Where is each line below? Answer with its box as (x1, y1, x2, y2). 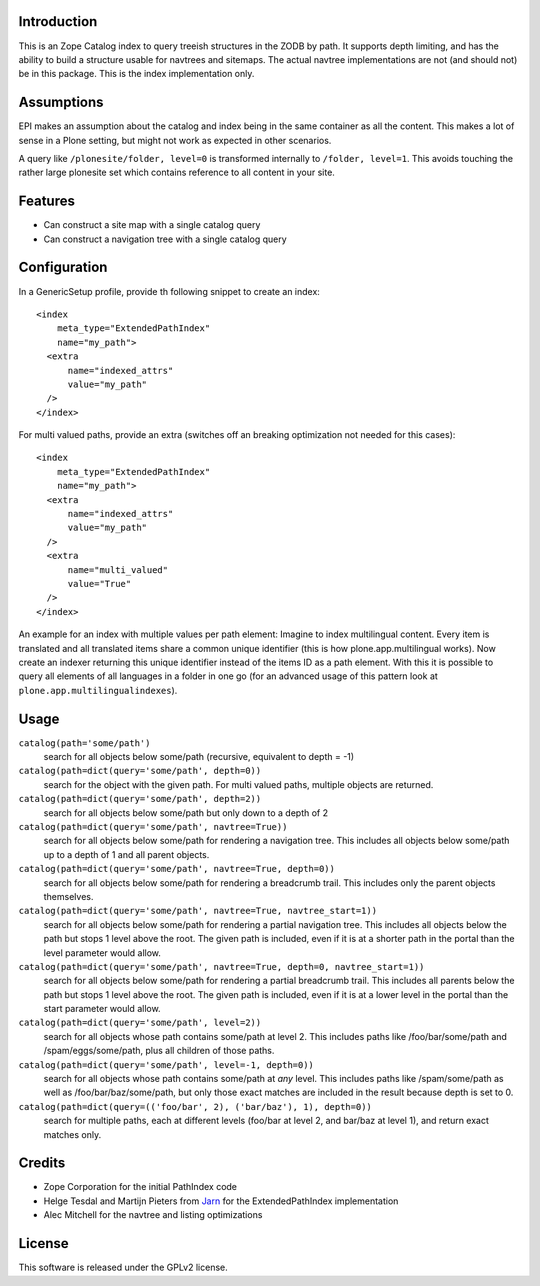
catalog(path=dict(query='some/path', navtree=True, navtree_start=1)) (18, 905, 378, 917)
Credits (18, 1155, 66, 1172)
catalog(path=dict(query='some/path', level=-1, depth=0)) (18, 1059, 315, 1070)
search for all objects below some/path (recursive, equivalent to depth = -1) (43, 751, 355, 763)
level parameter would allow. (43, 946, 162, 959)
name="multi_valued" (67, 564, 169, 575)
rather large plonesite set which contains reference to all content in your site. (18, 166, 335, 179)
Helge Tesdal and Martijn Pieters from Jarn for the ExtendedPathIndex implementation (43, 1195, 399, 1207)
